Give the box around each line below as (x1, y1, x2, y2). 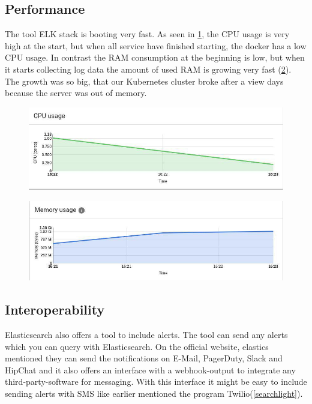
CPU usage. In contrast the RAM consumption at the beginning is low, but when (5, 51, 305, 64)
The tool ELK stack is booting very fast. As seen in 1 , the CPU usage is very (5, 28, 290, 40)
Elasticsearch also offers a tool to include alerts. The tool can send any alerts (5, 328, 288, 340)
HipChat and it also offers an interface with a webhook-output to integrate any (5, 363, 296, 376)
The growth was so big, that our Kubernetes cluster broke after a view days (5, 74, 284, 87)
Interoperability (5, 300, 105, 319)
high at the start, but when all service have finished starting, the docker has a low (5, 39, 307, 52)
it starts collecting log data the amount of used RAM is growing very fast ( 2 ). (5, 62, 292, 75)
